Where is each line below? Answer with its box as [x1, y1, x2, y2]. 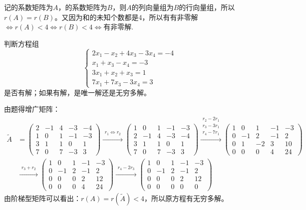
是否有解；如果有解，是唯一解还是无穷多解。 [4, 87, 151, 97]
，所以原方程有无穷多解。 [144, 193, 228, 203]
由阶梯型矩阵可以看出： [4, 193, 81, 203]
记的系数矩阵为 [4, 2, 53, 12]
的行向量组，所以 [179, 2, 235, 12]
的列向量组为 [131, 2, 174, 12]
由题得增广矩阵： [4, 104, 60, 114]
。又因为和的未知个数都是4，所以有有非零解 [54, 11, 198, 22]
